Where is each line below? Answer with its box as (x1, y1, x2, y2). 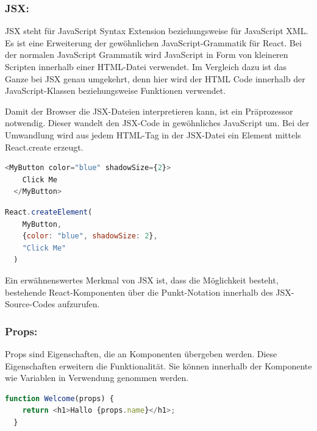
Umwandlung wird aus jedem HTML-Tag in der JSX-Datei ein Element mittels (5, 128, 301, 141)
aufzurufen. (57, 297, 100, 310)
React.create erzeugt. (5, 140, 84, 153)
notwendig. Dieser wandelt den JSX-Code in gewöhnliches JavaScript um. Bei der (5, 116, 310, 129)
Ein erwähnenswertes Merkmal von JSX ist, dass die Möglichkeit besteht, (5, 273, 279, 286)
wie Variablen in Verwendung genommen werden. (5, 371, 189, 384)
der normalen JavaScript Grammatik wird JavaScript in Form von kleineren (5, 48, 288, 61)
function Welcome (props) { (5, 394, 115, 403)
